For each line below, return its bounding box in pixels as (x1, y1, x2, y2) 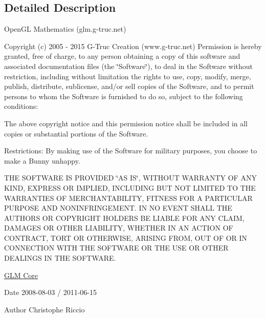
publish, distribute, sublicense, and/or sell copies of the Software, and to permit (4, 81, 254, 92)
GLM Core (4, 269, 38, 280)
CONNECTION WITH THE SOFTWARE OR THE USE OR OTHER (4, 242, 229, 253)
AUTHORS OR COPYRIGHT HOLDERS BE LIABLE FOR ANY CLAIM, (4, 212, 245, 223)
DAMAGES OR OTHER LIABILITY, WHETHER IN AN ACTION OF (4, 222, 233, 233)
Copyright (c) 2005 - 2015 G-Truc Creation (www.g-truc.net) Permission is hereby (4, 40, 262, 51)
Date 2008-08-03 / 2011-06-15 (4, 287, 97, 298)
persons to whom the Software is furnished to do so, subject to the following (4, 90, 243, 101)
